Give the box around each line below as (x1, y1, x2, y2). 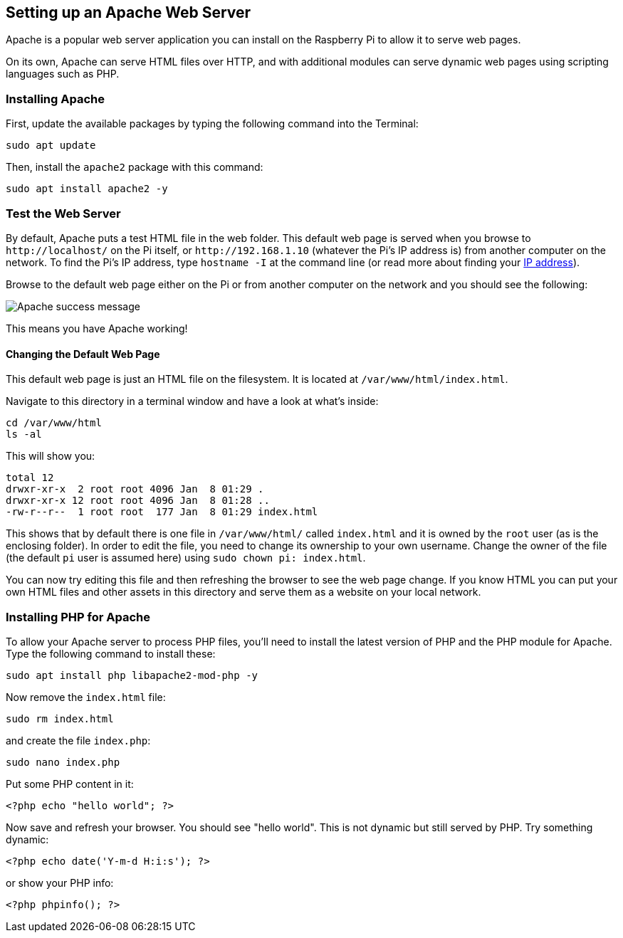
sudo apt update (6, 139, 96, 152)
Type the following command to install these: (6, 647, 216, 660)
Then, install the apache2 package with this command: (6, 161, 263, 174)
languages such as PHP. (6, 68, 120, 80)
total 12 (6, 472, 54, 484)
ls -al (6, 428, 42, 441)
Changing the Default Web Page (6, 347, 160, 360)
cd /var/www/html (6, 417, 102, 429)
